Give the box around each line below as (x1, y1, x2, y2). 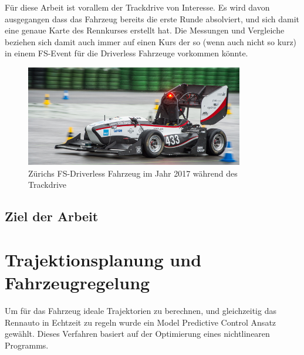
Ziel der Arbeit (5, 207, 99, 225)
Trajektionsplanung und (5, 247, 202, 271)
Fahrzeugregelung (5, 271, 150, 295)
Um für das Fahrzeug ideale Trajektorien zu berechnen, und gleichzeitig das (5, 304, 276, 316)
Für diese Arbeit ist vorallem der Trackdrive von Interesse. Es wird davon (5, 1, 270, 13)
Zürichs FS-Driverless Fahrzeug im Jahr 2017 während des (28, 167, 238, 179)
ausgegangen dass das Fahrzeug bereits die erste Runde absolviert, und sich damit (5, 12, 300, 25)
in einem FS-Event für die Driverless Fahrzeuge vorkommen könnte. (5, 47, 248, 59)
